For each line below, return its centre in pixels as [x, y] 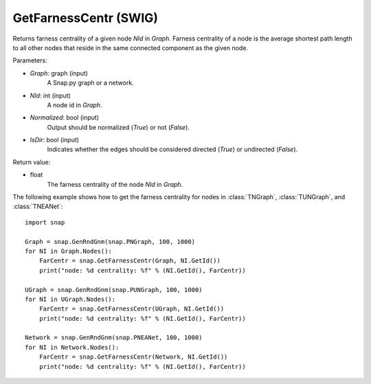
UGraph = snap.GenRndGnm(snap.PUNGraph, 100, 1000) [114, 290]
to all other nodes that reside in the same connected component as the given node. [131, 47]
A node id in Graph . [75, 105]
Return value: [32, 162]
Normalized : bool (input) [65, 117]
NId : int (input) [50, 95]
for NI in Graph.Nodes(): [69, 251]
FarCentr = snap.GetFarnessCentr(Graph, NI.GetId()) [130, 261]
